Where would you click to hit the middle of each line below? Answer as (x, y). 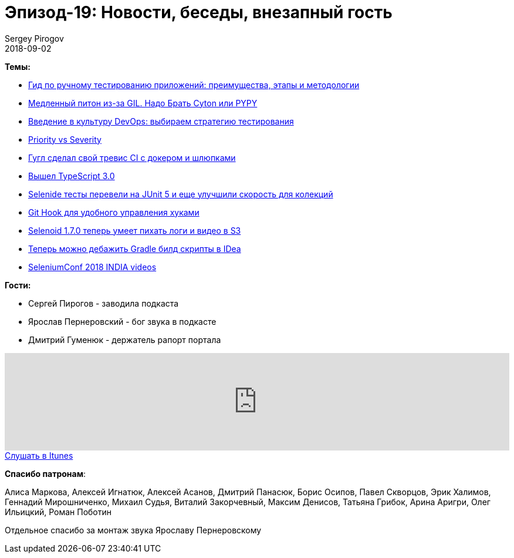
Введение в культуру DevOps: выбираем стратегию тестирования (161, 121)
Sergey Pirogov (34, 38)
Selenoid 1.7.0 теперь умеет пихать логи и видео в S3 (135, 230)
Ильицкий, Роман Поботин (58, 512)
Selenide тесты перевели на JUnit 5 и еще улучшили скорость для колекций (181, 194)
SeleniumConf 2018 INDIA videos (92, 267)
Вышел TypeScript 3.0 (72, 176)
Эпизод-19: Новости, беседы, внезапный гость (199, 12)
